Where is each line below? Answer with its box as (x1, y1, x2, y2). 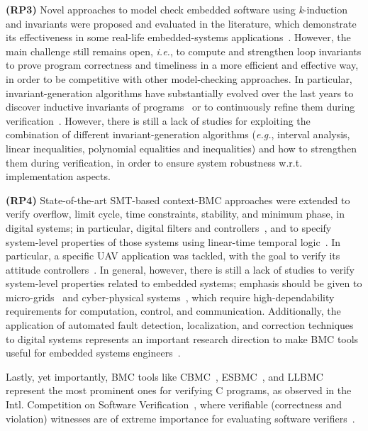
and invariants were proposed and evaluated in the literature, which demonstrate (6, 16, 357, 30)
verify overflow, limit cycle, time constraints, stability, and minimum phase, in (6, 206, 345, 221)
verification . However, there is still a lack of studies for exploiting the (6, 113, 311, 128)
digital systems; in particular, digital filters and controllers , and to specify (6, 220, 332, 235)
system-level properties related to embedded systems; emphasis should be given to (6, 276, 362, 291)
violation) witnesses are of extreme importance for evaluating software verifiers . (6, 410, 355, 425)
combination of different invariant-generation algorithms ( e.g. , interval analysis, (6, 127, 350, 142)
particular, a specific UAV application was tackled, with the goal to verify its (6, 248, 340, 263)
